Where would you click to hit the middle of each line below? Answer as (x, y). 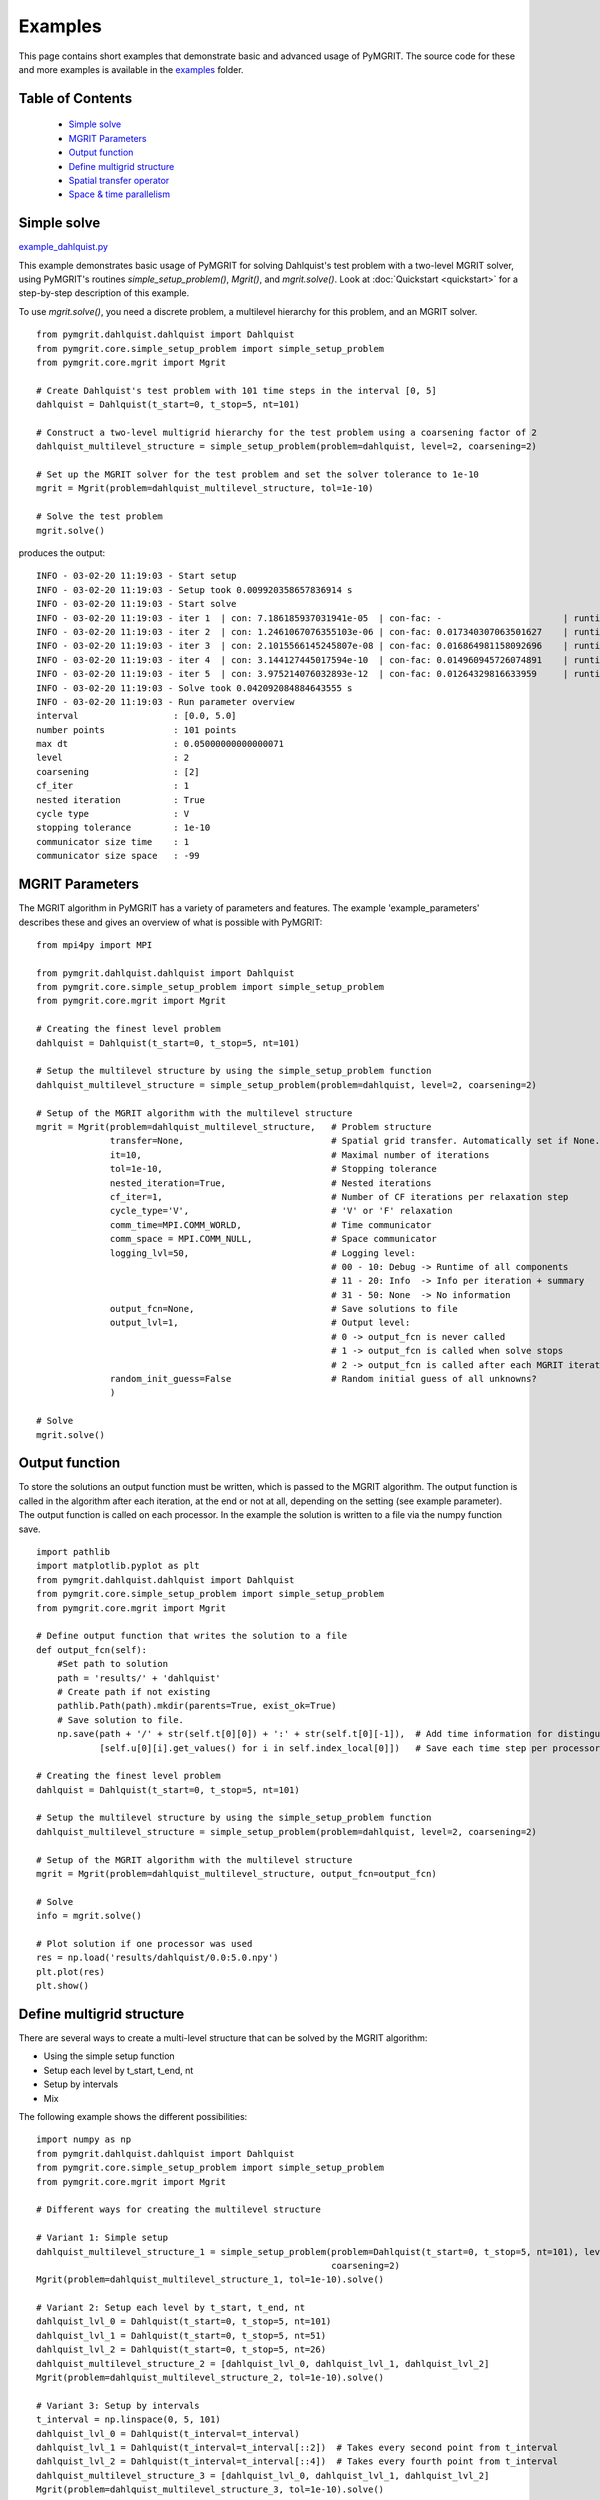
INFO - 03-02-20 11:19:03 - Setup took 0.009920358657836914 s (194, 589)
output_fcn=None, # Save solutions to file (284, 1309)
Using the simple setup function (109, 2056)
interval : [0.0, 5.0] (136, 716)
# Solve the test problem (100, 516)
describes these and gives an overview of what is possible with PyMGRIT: (170, 922)
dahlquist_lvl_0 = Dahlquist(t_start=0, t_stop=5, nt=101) (184, 2321)
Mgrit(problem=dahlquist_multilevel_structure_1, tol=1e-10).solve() (210, 2279)
